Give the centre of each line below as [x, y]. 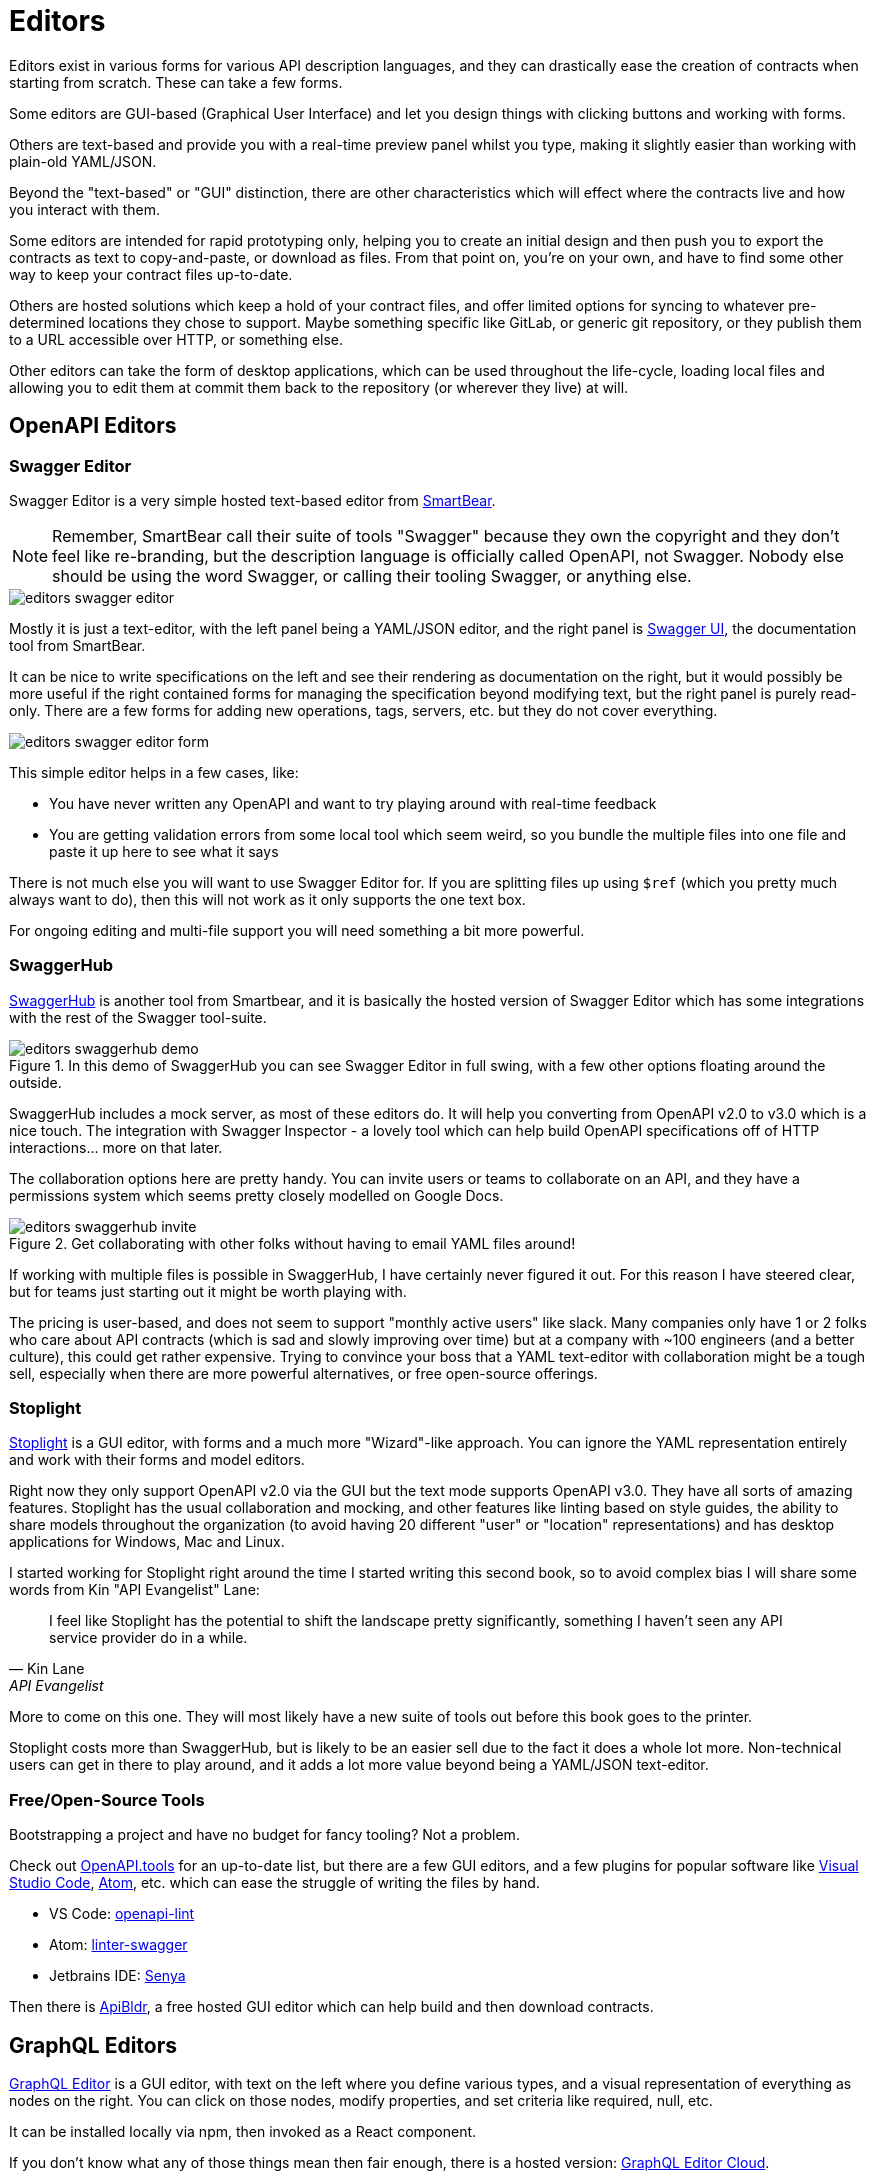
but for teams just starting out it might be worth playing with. [208, 1291]
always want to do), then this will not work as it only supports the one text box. [267, 899]
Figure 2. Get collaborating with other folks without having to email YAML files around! [292, 1243]
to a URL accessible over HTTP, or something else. [176, 339]
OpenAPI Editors [93, 426]
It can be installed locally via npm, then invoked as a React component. [243, 2132]
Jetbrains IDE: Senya [117, 1976]
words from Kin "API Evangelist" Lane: [134, 1590]
